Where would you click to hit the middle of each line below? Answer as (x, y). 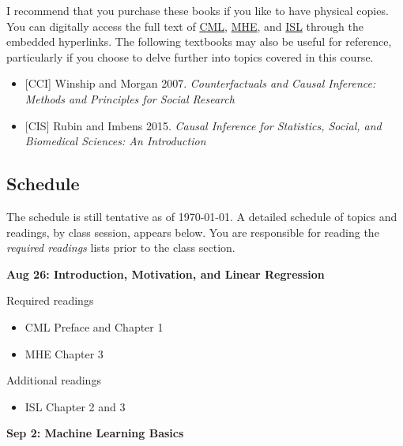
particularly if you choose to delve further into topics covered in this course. (190, 56)
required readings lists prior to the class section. (121, 247)
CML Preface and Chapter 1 (94, 326)
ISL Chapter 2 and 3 (75, 406)
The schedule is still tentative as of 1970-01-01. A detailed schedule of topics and (202, 216)
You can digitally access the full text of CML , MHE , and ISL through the (185, 26)
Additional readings (54, 380)
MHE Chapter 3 (64, 353)
